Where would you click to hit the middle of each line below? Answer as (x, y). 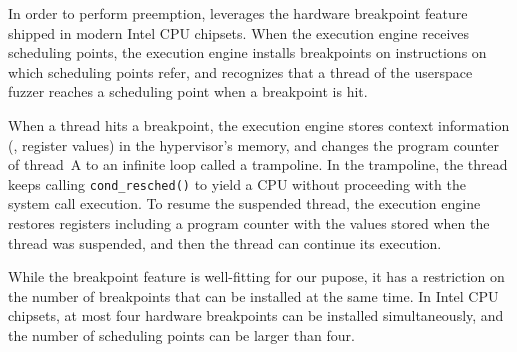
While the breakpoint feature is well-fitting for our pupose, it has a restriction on (256, 276)
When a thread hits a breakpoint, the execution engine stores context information (259, 124)
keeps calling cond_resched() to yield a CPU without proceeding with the (237, 183)
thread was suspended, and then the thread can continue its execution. (225, 242)
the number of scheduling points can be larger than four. (181, 334)
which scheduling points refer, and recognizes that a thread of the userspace (240, 71)
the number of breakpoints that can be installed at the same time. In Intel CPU (253, 295)
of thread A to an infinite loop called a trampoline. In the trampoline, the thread (258, 164)
